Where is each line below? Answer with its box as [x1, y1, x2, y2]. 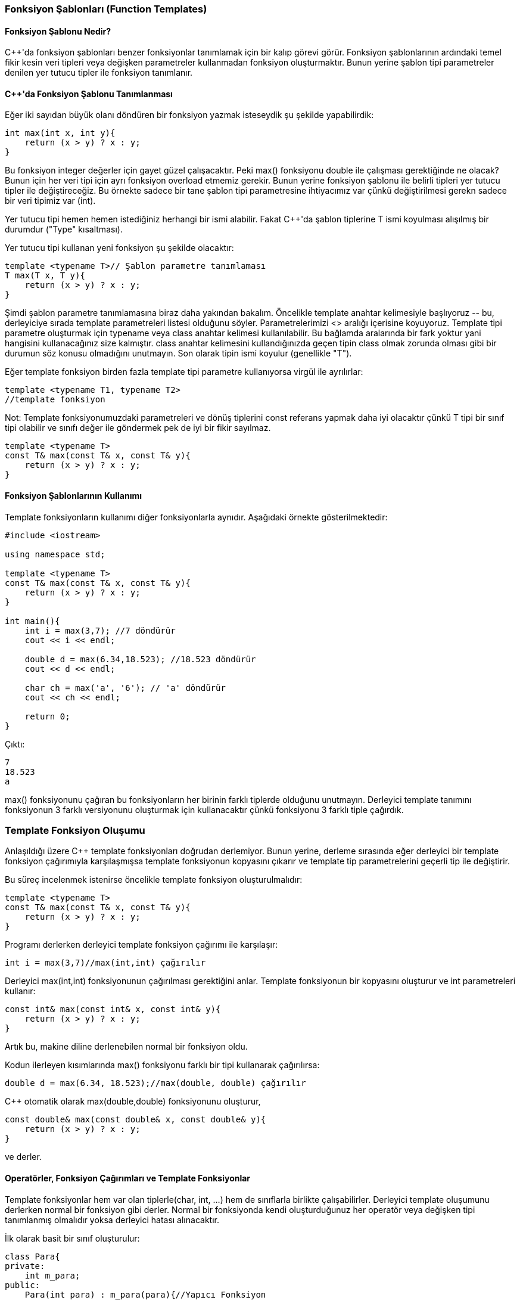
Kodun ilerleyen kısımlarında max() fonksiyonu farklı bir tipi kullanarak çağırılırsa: [5, 1060, 320, 1071]
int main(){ [5, 616, 60, 626]
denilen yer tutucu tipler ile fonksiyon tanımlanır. [5, 67, 193, 78]
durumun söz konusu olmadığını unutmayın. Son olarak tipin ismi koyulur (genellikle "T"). [5, 348, 352, 359]
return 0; [24, 711, 70, 721]
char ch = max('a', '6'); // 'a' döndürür [24, 682, 226, 693]
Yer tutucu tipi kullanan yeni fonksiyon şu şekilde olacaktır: [5, 243, 234, 253]
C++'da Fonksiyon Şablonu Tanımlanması [5, 88, 173, 99]
